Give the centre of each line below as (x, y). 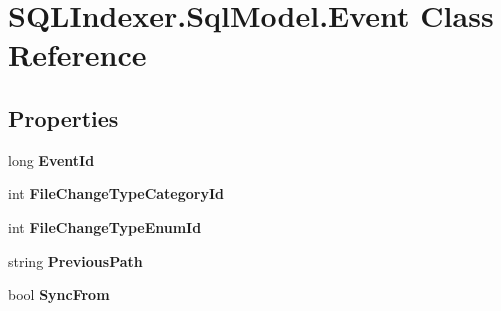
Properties (63, 117)
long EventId (51, 159)
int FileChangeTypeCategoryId (116, 193)
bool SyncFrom (59, 294)
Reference (77, 54)
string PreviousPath (75, 260)
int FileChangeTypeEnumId (105, 226)
